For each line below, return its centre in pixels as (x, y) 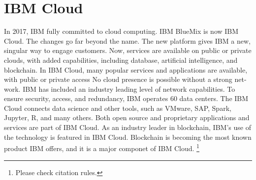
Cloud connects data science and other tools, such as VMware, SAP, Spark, (118, 108)
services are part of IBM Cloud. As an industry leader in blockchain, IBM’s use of (128, 127)
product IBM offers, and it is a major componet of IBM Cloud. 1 (102, 147)
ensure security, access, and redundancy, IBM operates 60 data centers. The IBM (126, 98)
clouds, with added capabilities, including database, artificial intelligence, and (121, 60)
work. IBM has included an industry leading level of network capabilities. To (120, 89)
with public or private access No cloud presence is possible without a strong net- (125, 79)
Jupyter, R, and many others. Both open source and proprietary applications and (127, 117)
